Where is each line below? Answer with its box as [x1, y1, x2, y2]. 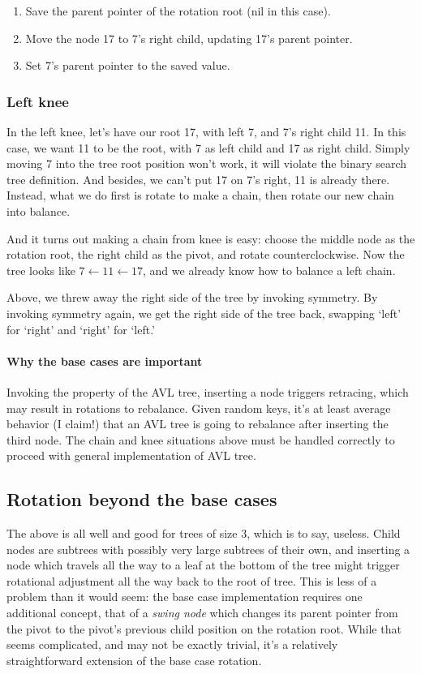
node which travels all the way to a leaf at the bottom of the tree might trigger [6, 556, 400, 573]
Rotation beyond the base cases [6, 487, 277, 512]
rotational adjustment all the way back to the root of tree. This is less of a [6, 572, 377, 589]
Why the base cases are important [6, 352, 203, 369]
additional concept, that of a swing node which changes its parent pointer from [6, 604, 398, 621]
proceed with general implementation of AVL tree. [6, 447, 256, 464]
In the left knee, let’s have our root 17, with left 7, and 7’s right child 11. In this [6, 123, 406, 140]
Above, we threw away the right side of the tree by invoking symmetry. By [6, 289, 378, 306]
